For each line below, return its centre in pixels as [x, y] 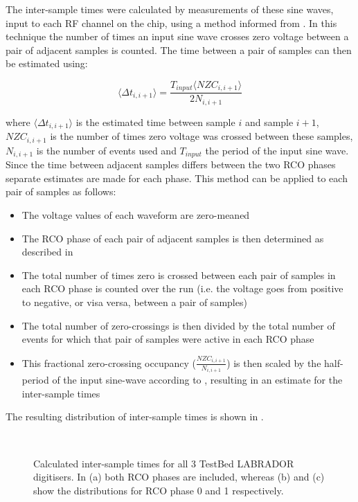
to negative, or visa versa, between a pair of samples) [134, 302]
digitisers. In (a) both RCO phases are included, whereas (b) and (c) [179, 477]
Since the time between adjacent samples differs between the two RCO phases [171, 164]
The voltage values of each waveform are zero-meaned [136, 215]
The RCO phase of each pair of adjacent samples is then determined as [173, 238]
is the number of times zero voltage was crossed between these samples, [202, 136]
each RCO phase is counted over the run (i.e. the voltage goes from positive [182, 288]
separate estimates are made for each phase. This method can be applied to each [177, 178]
